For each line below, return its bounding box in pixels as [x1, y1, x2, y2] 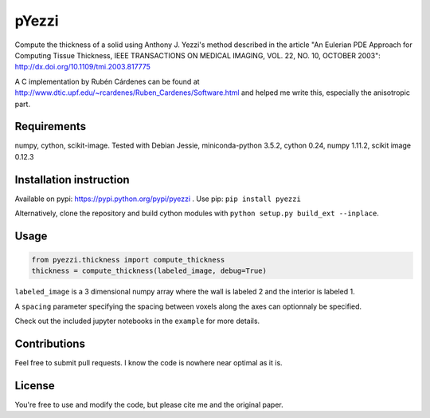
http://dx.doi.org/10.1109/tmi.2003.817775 [14, 62, 151, 72]
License [14, 379, 55, 392]
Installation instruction [14, 172, 131, 187]
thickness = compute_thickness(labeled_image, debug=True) [31, 266, 267, 275]
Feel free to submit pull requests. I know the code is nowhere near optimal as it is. [14, 358, 283, 368]
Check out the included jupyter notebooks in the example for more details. [14, 316, 260, 326]
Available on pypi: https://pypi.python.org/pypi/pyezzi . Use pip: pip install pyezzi [14, 194, 302, 203]
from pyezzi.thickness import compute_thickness [31, 255, 225, 265]
